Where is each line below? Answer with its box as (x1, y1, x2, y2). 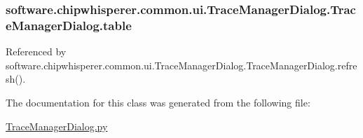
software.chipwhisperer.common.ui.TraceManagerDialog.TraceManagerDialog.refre (6, 57, 357, 72)
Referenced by (6, 44, 67, 59)
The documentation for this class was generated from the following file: (6, 95, 310, 109)
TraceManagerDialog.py (6, 118, 108, 133)
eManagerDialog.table (6, 16, 132, 34)
